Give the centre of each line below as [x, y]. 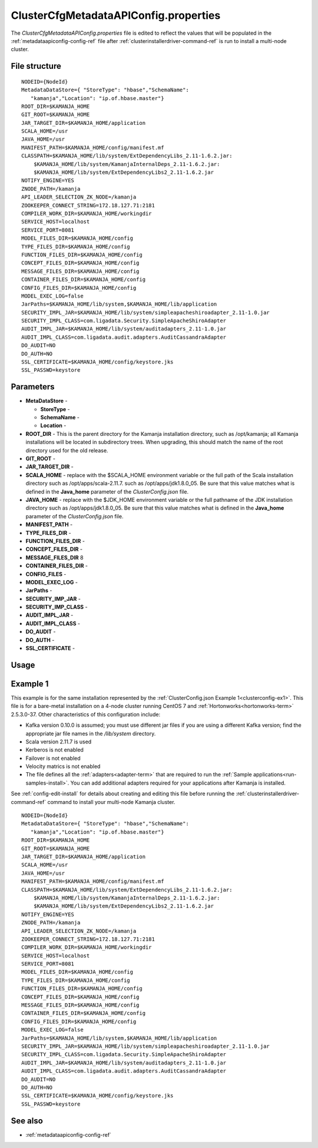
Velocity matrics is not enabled [63, 766]
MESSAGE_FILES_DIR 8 [54, 557]
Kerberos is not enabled [54, 750]
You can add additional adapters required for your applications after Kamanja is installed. [178, 783]
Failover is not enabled [53, 758]
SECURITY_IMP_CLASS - [57, 607]
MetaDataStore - [47, 401]
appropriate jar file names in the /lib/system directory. [91, 733]
